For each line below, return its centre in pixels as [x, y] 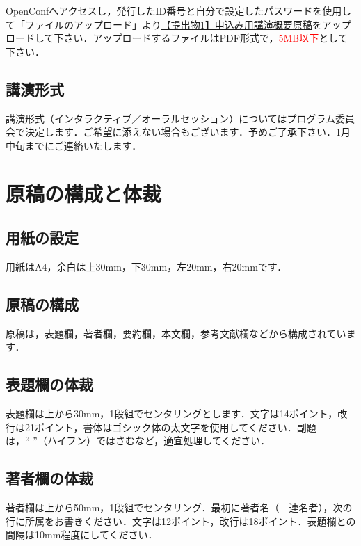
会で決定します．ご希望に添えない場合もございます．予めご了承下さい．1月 [178, 132]
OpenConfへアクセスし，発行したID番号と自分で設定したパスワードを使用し [179, 10]
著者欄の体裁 [49, 478]
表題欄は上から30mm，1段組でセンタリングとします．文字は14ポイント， [172, 413]
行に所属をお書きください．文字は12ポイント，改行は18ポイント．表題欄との [181, 521]
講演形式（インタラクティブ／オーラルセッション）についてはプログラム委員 [180, 118]
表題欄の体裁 [49, 384]
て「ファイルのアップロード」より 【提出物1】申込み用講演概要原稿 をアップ [178, 24]
